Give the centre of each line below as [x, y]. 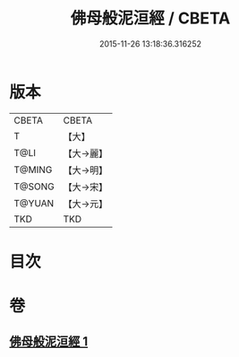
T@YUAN [34, 203]
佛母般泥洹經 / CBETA [150, 18]
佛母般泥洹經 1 [49, 342]
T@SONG [34, 187]
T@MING [33, 170]
